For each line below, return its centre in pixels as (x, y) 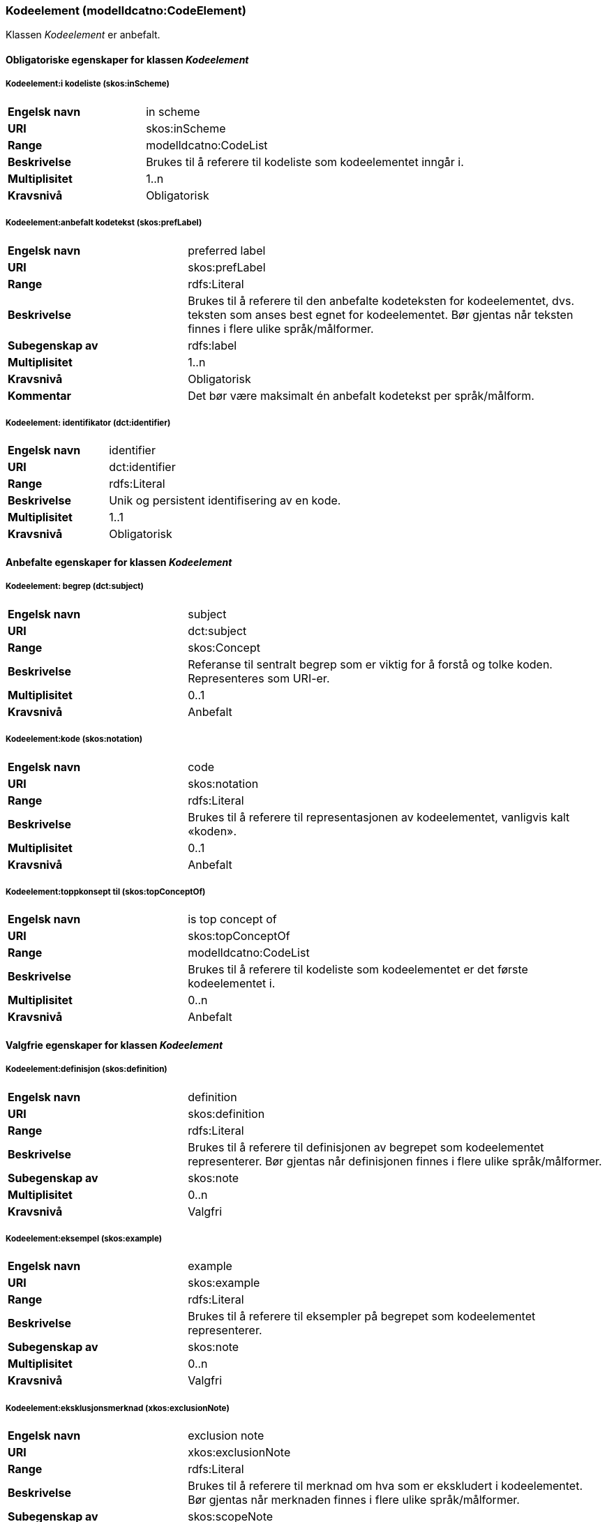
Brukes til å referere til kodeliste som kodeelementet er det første (358, 970)
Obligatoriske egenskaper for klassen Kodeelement (127, 59)
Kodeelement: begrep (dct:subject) (75, 587)
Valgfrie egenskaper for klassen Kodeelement (114, 1045)
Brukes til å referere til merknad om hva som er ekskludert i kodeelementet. (385, 1486)
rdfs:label (212, 345)
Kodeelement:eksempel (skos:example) (84, 1239)
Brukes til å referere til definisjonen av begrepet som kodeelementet (366, 1147)
